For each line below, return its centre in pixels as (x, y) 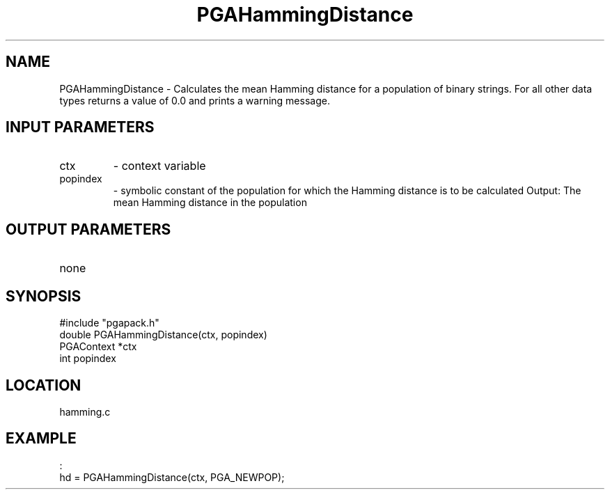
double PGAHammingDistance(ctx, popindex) (163, 335)
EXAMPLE (41, 439)
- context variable (159, 166)
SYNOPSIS (44, 296)
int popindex (88, 359)
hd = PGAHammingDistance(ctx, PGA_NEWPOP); (172, 477)
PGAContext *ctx (98, 347)
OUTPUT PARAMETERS (88, 229)
